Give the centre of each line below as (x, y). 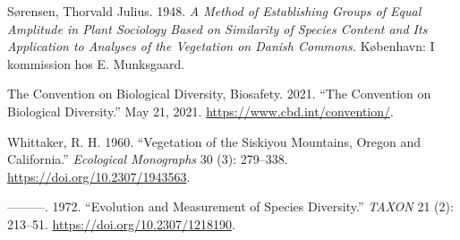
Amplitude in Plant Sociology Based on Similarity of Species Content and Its (217, 28)
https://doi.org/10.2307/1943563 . (99, 176)
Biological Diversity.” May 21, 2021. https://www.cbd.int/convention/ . (200, 111)
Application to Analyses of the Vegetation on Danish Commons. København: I (221, 46)
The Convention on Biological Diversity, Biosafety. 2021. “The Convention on (219, 94)
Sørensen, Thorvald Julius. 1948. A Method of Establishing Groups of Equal (214, 11)
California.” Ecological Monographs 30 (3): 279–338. (148, 159)
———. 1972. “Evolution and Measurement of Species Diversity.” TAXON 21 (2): (230, 206)
